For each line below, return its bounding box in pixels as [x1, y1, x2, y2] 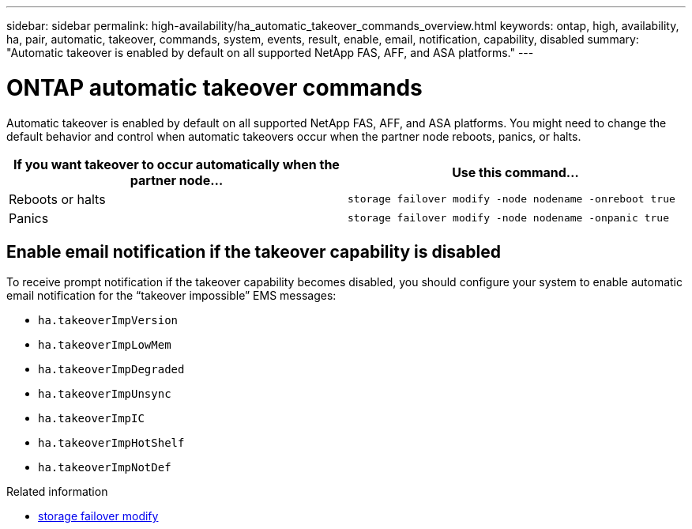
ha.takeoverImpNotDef [38, 461, 171, 474]
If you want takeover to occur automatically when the [13, 156, 340, 172]
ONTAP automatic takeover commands [6, 74, 423, 101]
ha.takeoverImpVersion [38, 314, 179, 327]
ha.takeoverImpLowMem [38, 338, 171, 352]
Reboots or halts [9, 191, 106, 207]
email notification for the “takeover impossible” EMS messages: [6, 289, 337, 303]
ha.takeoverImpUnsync [38, 387, 171, 401]
